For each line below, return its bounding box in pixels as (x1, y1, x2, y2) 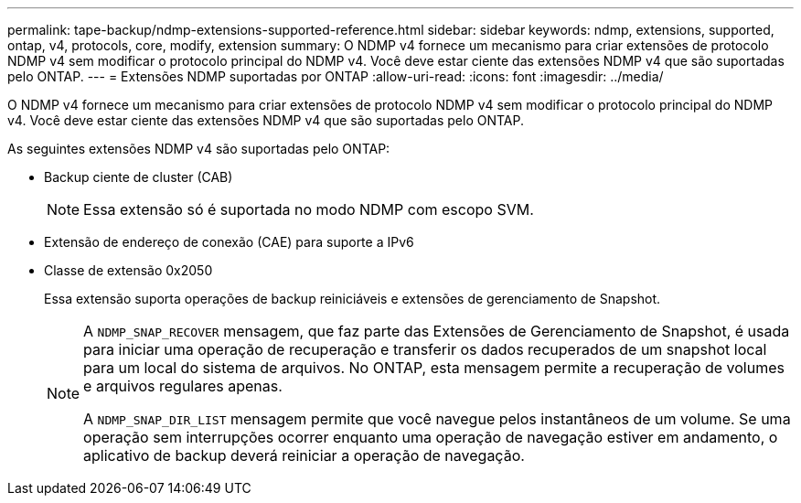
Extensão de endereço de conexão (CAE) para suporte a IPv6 (44, 234, 414, 250)
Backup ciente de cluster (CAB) (44, 169, 233, 185)
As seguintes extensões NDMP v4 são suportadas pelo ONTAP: (7, 141, 390, 156)
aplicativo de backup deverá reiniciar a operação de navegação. (83, 446, 525, 465)
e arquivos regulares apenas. (83, 377, 283, 395)
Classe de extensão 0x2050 (44, 262, 213, 278)
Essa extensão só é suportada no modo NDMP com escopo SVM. (83, 200, 534, 219)
